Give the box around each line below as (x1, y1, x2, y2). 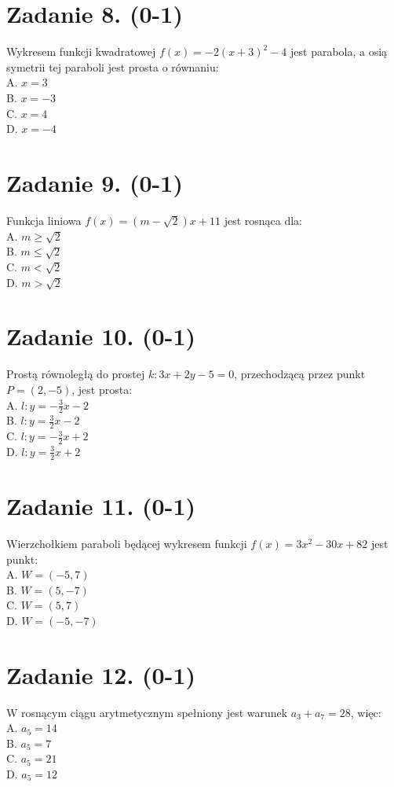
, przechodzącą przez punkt (234, 366, 366, 382)
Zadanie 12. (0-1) (6, 658, 195, 690)
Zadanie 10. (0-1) (6, 320, 195, 352)
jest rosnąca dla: (224, 211, 303, 228)
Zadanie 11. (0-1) (6, 490, 195, 521)
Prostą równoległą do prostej (6, 366, 145, 382)
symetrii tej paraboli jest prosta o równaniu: (6, 58, 219, 75)
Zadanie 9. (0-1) (6, 166, 183, 198)
